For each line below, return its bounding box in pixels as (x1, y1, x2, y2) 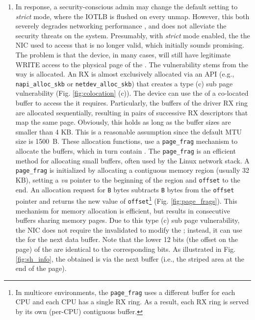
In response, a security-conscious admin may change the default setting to (15, 1, 238, 11)
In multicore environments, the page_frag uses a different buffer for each (15, 287, 235, 297)
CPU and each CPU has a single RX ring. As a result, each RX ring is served (15, 296, 249, 307)
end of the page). (15, 263, 67, 273)
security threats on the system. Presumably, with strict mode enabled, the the (15, 30, 250, 40)
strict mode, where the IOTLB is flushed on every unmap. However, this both (15, 11, 250, 21)
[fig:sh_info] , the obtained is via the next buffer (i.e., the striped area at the (15, 253, 245, 264)
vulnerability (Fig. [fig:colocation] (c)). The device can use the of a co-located (15, 88, 249, 98)
